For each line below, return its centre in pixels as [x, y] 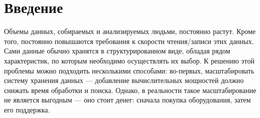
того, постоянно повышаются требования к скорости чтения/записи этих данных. [129, 41]
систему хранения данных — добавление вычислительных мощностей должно [124, 80]
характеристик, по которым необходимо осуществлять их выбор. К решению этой [129, 60]
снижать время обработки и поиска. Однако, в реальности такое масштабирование [130, 90]
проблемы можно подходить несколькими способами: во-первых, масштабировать [129, 70]
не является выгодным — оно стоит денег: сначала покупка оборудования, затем [127, 100]
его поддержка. [27, 109]
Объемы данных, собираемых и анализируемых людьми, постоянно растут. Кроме [130, 31]
